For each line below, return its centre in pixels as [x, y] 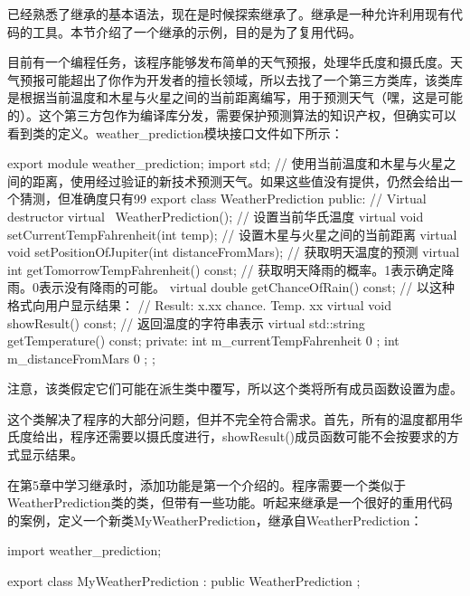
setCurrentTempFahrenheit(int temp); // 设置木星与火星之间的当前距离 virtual [232, 234]
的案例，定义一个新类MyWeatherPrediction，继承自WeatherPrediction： [215, 520]
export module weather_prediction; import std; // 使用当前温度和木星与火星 [226, 163]
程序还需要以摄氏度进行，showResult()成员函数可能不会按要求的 [258, 436]
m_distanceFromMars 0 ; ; [81, 358]
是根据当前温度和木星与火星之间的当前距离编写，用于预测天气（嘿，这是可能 [235, 97]
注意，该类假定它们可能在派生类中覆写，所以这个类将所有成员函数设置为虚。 [235, 388]
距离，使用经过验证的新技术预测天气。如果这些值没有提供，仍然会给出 [241, 180]
